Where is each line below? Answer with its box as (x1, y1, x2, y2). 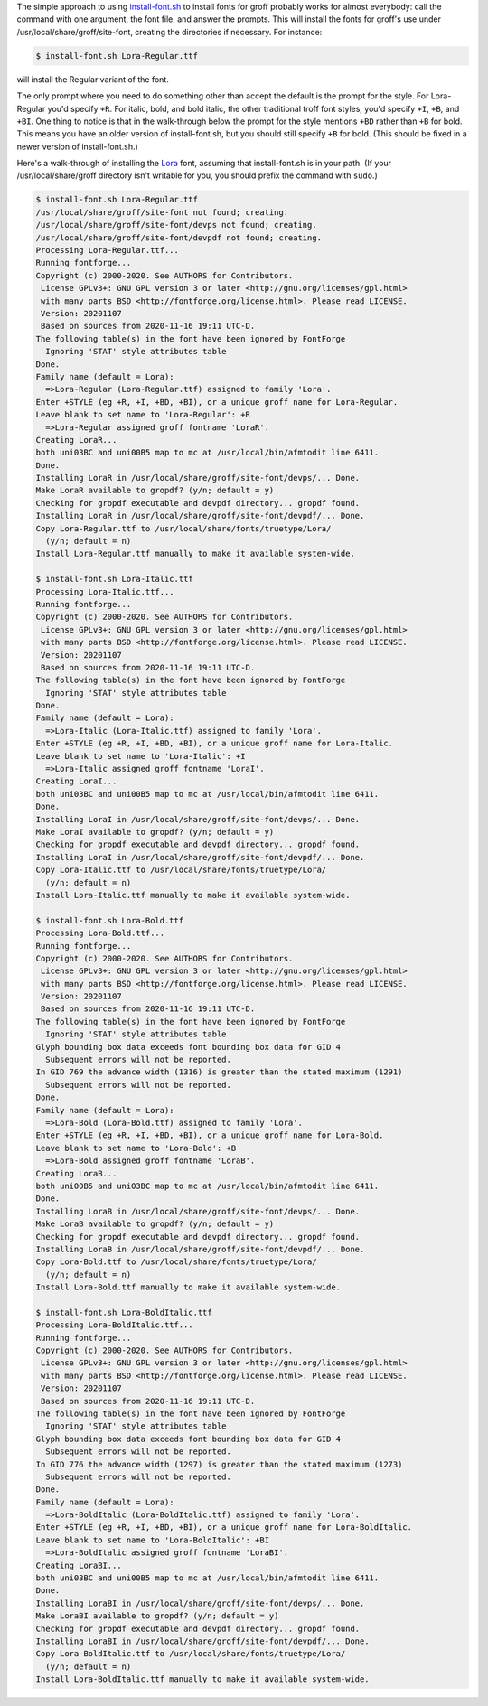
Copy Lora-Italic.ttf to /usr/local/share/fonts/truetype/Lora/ (35, 865, 327, 876)
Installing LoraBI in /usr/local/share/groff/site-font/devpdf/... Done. (35, 1636, 370, 1646)
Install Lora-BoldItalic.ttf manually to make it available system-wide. (35, 1674, 370, 1684)
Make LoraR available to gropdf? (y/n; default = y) (35, 485, 275, 496)
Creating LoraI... (35, 776, 117, 786)
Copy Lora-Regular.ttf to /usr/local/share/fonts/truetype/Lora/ (35, 523, 332, 533)
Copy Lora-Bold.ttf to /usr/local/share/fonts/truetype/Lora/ (35, 1257, 317, 1267)
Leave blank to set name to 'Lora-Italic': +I (35, 751, 246, 761)
